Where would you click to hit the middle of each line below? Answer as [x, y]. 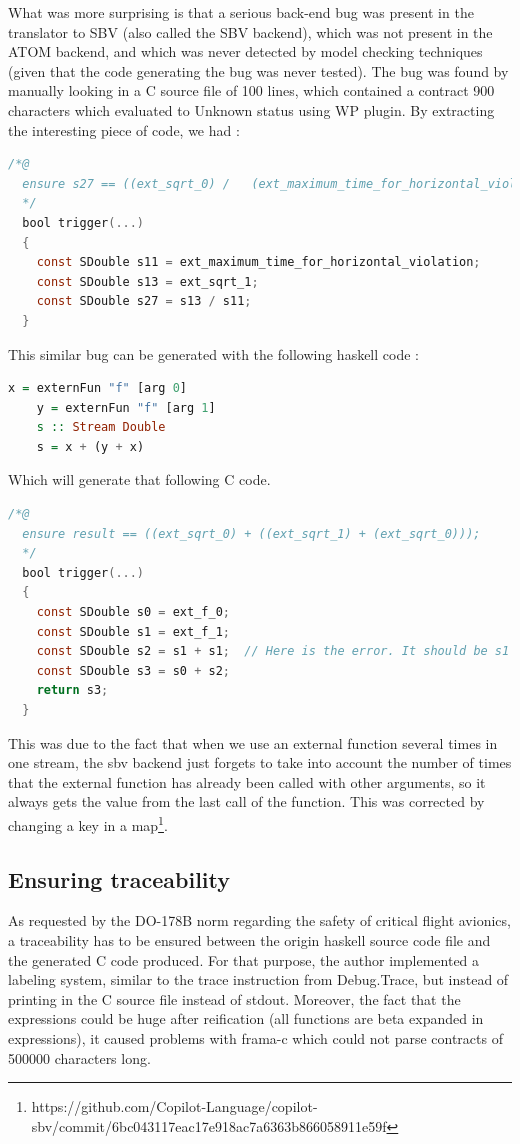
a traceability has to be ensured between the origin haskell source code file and [249, 940]
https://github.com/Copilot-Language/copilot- [174, 1106]
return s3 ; [72, 690]
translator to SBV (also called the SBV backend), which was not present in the [250, 31]
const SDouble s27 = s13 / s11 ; [144, 301]
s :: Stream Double [101, 427]
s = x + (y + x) [90, 446]
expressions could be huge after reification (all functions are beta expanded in [246, 1018]
